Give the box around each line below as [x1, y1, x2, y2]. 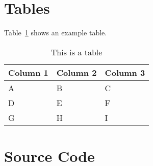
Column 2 [56, 66, 97, 78]
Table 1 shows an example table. [4, 27, 107, 38]
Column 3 [105, 66, 145, 78]
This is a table [50, 46, 103, 58]
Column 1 [8, 66, 48, 78]
